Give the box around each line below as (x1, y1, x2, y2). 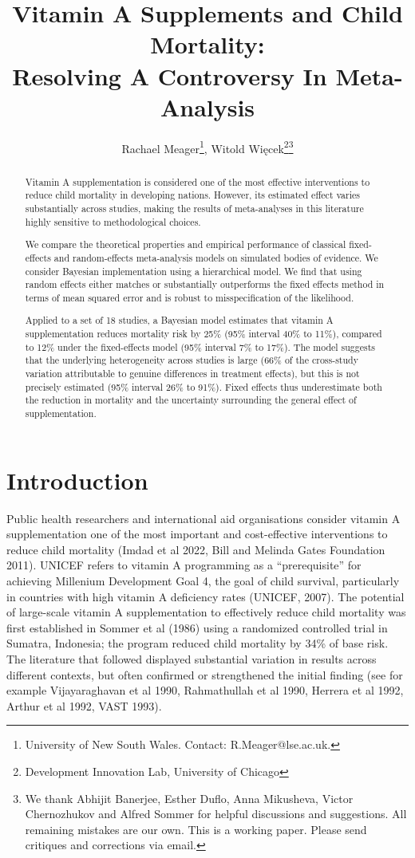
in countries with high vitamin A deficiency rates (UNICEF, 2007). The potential (6, 588, 405, 604)
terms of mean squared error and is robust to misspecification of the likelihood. (25, 290, 354, 304)
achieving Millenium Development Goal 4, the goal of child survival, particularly (6, 572, 400, 588)
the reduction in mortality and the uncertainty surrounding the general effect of (25, 393, 357, 407)
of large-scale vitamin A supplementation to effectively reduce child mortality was (6, 604, 406, 620)
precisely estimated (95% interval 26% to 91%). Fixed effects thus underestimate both (25, 380, 382, 393)
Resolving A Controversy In (12, 59, 327, 92)
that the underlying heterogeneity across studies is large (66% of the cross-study (25, 353, 358, 367)
